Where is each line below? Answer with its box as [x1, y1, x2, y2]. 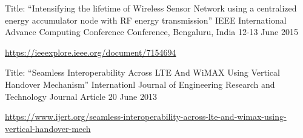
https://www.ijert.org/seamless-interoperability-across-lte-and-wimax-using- [5, 110, 287, 123]
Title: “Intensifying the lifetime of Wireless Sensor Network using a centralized [5, 2, 297, 14]
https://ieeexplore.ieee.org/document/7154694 [5, 45, 176, 58]
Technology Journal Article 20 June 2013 [5, 90, 157, 102]
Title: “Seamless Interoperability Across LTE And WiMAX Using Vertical [5, 66, 280, 79]
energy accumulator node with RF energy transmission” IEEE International [5, 13, 287, 26]
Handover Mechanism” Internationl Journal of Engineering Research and [5, 77, 275, 90]
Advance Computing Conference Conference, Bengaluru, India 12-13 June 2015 [5, 25, 298, 38]
